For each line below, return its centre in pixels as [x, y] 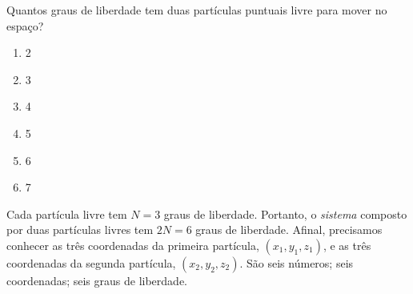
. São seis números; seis [297, 262]
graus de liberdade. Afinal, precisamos [289, 230]
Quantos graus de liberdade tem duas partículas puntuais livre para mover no [197, 10]
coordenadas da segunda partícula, [91, 262]
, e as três [347, 245]
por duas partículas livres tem [80, 230]
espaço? [25, 25]
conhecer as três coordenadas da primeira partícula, [133, 245]
